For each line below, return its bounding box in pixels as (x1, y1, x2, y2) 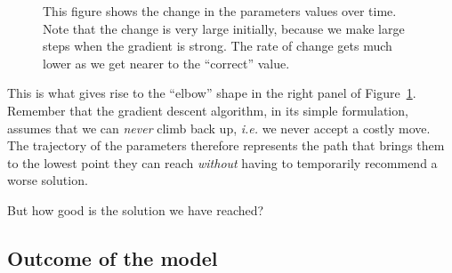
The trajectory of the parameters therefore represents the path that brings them (7, 136, 445, 155)
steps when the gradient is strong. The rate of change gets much (43, 36, 392, 55)
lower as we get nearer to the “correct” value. (43, 53, 290, 72)
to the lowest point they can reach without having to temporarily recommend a (7, 153, 438, 172)
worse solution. (7, 171, 88, 189)
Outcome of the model (7, 244, 218, 271)
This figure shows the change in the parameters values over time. (43, 2, 397, 20)
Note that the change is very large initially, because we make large (43, 19, 405, 37)
